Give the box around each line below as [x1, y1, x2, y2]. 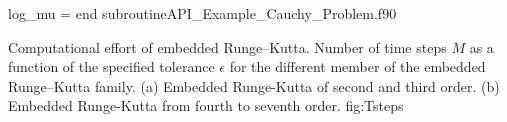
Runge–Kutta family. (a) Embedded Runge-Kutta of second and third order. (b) [8, 75, 500, 96]
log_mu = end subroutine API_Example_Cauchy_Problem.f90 [8, 3, 397, 23]
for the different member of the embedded [229, 56, 486, 77]
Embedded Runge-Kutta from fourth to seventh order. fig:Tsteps [8, 95, 404, 116]
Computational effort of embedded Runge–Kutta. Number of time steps [8, 36, 447, 57]
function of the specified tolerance [8, 56, 215, 77]
